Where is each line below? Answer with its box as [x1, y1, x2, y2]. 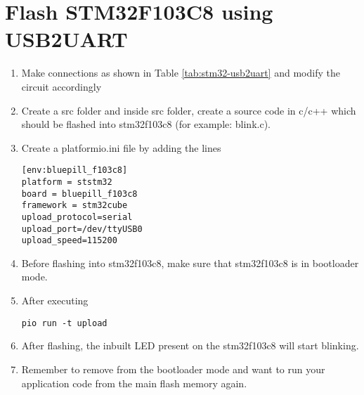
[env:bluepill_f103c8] [21, 165, 128, 176]
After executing [21, 293, 89, 308]
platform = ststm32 [21, 176, 112, 187]
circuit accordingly [21, 79, 102, 93]
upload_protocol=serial [21, 212, 133, 222]
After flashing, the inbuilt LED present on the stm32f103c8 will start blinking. [21, 338, 359, 353]
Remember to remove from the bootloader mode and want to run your [21, 361, 325, 376]
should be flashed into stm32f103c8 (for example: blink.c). [21, 117, 271, 131]
